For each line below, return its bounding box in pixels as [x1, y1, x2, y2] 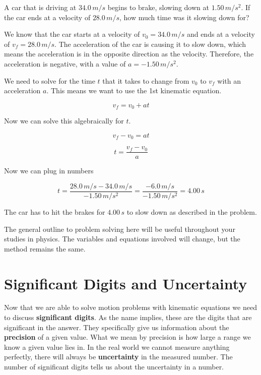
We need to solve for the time [4, 75, 95, 86]
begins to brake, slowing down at [107, 2, 209, 12]
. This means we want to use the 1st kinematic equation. [46, 85, 222, 96]
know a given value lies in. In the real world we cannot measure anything [4, 341, 230, 352]
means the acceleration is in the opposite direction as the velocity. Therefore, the [4, 48, 254, 59]
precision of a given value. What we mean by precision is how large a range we [4, 332, 251, 342]
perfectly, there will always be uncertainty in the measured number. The [4, 351, 233, 362]
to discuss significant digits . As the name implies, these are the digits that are [4, 312, 252, 323]
